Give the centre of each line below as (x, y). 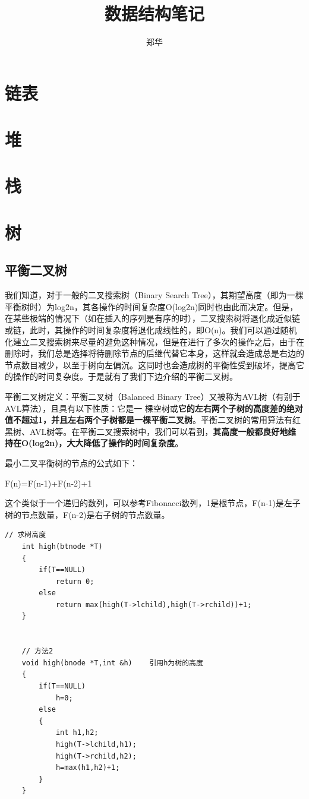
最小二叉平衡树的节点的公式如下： (71, 462)
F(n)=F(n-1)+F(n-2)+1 (48, 483)
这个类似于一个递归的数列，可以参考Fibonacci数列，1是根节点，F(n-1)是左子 (153, 503)
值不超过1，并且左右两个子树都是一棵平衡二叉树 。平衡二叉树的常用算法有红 (153, 420)
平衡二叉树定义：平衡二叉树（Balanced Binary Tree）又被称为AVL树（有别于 (153, 396)
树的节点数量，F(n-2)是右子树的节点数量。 (87, 514)
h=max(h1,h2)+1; (88, 768)
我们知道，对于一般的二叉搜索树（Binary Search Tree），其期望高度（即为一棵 (154, 295)
